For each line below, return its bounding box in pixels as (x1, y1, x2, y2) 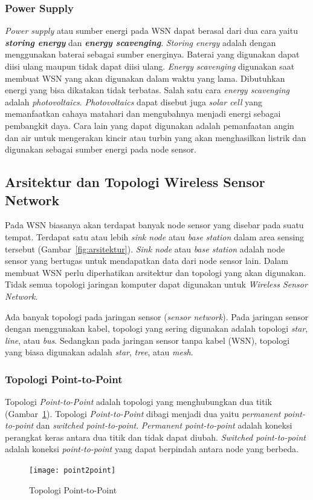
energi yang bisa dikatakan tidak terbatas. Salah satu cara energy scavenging (5, 84, 290, 96)
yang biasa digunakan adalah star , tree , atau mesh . (5, 346, 193, 358)
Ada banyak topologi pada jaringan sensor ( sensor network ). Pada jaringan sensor (5, 310, 309, 323)
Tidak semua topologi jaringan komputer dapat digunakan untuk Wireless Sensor (5, 278, 308, 291)
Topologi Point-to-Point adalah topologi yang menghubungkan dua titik (5, 395, 272, 408)
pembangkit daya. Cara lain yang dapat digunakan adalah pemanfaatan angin (5, 119, 294, 131)
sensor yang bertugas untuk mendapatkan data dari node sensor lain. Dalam (5, 254, 288, 267)
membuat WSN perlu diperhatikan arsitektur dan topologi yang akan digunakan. (5, 266, 306, 278)
